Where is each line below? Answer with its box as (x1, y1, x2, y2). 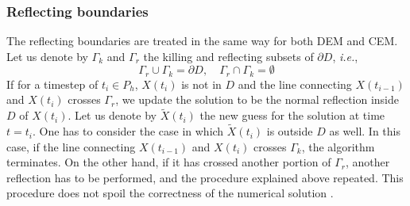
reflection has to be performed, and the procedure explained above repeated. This (6, 169, 404, 185)
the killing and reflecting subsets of (143, 48, 314, 64)
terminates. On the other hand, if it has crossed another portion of (6, 154, 331, 170)
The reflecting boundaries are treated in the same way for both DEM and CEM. (6, 32, 398, 49)
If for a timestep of (6, 75, 99, 92)
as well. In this (329, 123, 400, 139)
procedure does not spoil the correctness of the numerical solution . (6, 185, 334, 201)
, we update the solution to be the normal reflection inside (115, 91, 400, 108)
